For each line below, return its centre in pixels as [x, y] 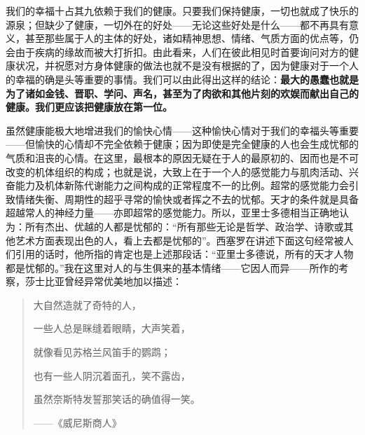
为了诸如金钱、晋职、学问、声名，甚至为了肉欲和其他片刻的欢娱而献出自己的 [182, 93]
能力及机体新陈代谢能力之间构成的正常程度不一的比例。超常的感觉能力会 [182, 185]
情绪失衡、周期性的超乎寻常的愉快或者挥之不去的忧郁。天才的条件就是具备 [187, 199]
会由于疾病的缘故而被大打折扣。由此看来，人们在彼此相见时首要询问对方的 [177, 51]
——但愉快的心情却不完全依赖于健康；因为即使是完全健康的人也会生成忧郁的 [182, 144]
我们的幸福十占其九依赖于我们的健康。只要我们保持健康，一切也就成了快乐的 [182, 11]
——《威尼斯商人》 [77, 422]
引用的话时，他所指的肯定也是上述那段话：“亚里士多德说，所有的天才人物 [184, 254]
